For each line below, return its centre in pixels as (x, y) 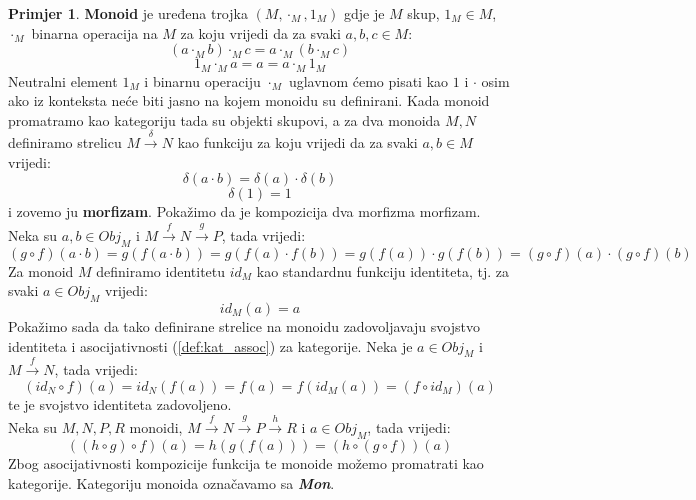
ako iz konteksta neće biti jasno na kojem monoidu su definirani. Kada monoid (249, 100)
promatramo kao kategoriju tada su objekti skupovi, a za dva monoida (224, 119)
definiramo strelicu (65, 142)
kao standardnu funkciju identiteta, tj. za (382, 270)
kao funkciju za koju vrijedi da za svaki (297, 142)
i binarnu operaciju (202, 80)
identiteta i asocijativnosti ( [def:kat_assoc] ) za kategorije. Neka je (210, 345)
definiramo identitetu (161, 270)
